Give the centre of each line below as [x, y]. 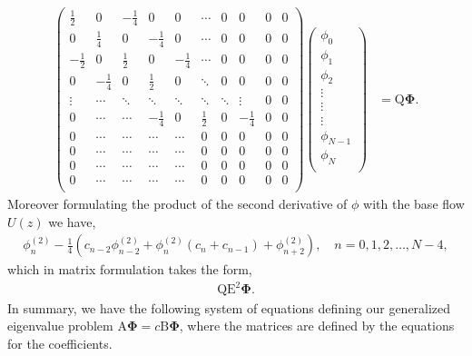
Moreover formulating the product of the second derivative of [177, 204]
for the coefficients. [60, 343]
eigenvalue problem [60, 326]
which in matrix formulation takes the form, [130, 269]
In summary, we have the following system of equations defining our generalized [229, 307]
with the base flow [414, 204]
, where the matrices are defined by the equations [317, 326]
